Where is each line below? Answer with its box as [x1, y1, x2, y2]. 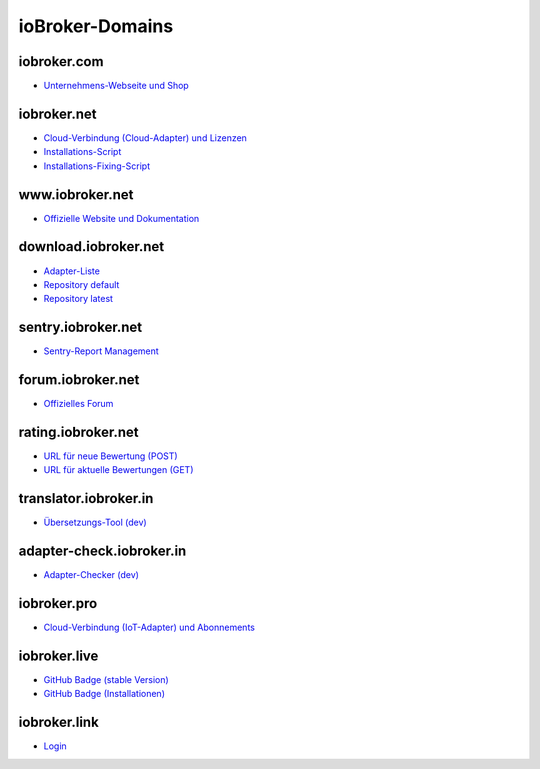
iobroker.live [18, 647, 99, 664]
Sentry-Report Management [43, 345, 159, 357]
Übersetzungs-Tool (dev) [43, 516, 147, 529]
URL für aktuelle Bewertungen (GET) [43, 464, 194, 476]
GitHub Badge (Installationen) [43, 688, 165, 700]
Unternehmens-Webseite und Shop [43, 80, 189, 92]
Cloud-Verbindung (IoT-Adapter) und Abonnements [43, 621, 255, 634]
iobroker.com [18, 53, 104, 70]
